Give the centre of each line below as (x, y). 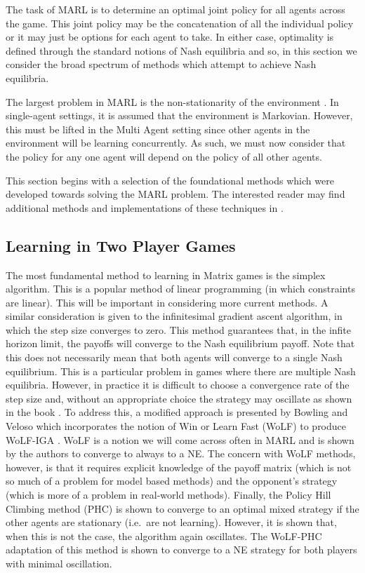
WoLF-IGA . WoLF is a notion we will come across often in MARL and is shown (180, 439)
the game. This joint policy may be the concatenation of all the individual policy (180, 23)
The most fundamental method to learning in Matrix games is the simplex (166, 275)
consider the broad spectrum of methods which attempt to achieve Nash (161, 64)
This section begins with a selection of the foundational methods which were (170, 180)
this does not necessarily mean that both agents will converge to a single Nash (174, 357)
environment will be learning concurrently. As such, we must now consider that (176, 143)
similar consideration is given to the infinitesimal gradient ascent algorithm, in (174, 316)
